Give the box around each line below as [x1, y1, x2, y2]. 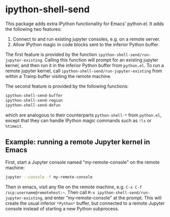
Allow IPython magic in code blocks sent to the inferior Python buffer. [12, 41, 160, 47]
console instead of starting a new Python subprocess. [5, 206, 119, 212]
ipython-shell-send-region [5, 97, 63, 103]
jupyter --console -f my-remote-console [5, 174, 93, 180]
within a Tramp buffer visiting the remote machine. [5, 73, 112, 79]
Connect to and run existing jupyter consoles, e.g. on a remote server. [12, 36, 160, 42]
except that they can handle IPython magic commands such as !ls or [5, 117, 152, 124]
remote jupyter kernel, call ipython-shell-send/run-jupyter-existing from [5, 68, 162, 74]
